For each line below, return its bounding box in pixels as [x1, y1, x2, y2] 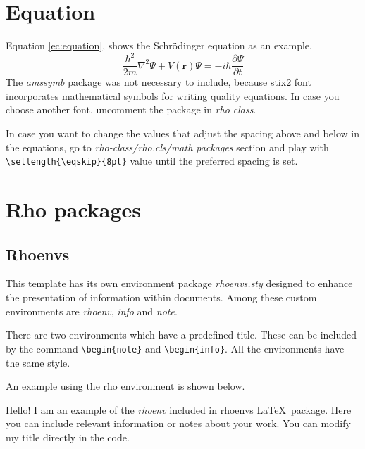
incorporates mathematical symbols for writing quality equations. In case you [6, 88, 340, 103]
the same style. [6, 355, 70, 369]
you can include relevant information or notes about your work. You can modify [6, 416, 351, 431]
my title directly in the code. [6, 429, 130, 444]
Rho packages [6, 195, 142, 224]
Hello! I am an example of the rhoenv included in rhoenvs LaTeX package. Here [6, 402, 352, 417]
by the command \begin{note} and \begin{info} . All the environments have [6, 341, 345, 355]
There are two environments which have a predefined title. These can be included [6, 327, 357, 342]
